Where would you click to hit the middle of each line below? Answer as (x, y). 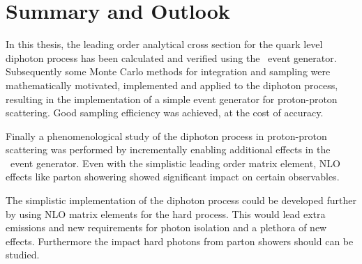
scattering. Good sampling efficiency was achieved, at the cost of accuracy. (165, 112)
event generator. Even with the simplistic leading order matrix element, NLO (175, 163)
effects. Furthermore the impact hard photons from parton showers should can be (180, 241)
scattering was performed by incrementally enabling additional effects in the (168, 149)
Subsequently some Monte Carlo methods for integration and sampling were (168, 71)
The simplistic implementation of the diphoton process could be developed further (181, 200)
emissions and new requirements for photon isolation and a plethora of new (166, 227)
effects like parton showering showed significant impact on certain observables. (173, 177)
